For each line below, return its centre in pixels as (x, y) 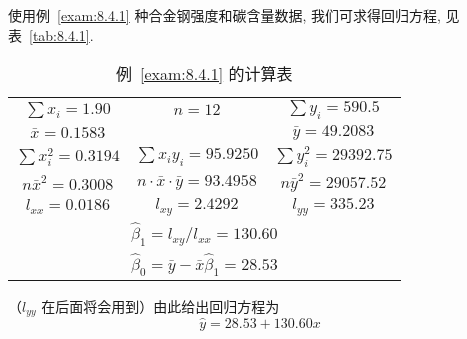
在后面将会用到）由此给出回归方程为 (160, 306)
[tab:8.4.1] (59, 34)
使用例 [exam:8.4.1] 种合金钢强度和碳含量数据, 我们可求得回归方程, (224, 15)
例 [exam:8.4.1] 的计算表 (204, 74)
